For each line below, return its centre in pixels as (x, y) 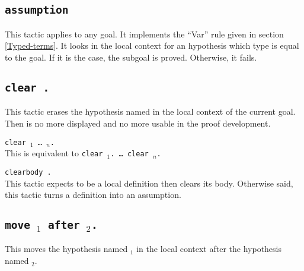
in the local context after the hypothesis (209, 249)
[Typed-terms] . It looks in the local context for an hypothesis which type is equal (152, 45)
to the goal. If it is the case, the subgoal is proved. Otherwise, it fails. (131, 57)
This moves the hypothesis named (66, 249)
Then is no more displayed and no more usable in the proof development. (138, 123)
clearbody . (28, 172)
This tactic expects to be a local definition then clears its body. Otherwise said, (149, 183)
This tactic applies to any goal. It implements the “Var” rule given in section (144, 34)
